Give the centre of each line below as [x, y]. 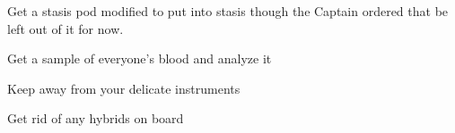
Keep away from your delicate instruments [124, 88]
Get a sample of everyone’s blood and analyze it [140, 58]
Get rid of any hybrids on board [96, 118]
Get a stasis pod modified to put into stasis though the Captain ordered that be [228, 11]
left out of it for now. [66, 28]
